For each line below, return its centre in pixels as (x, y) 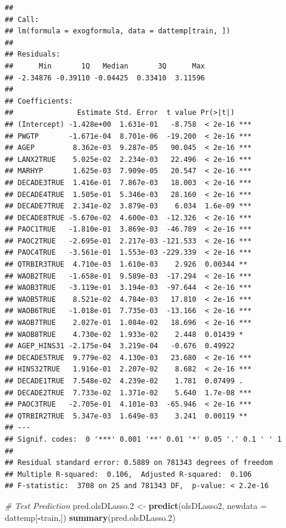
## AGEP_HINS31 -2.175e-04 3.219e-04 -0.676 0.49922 (120, 346)
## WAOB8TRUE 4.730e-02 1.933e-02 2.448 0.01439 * (124, 334)
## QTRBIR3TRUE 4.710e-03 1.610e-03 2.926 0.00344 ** (126, 265)
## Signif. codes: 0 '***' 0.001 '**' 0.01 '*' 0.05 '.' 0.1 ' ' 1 (143, 439)
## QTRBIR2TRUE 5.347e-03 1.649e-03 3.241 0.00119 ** (126, 416)
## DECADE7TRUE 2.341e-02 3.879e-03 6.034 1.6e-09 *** (128, 206)
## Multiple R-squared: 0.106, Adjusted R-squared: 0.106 (128, 474)
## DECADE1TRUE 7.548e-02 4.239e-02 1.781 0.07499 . (124, 381)
